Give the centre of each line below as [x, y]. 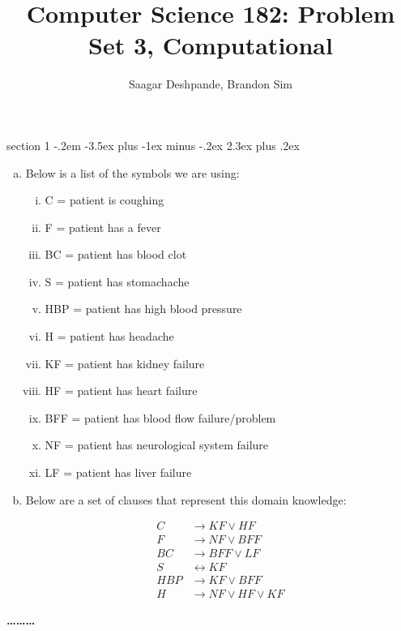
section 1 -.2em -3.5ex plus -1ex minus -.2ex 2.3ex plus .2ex [153, 145]
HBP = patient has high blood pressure [143, 309]
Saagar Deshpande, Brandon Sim [211, 84]
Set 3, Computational [211, 45]
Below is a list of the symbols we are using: [132, 172]
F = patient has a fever [103, 227]
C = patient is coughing [105, 200]
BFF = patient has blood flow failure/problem [160, 417]
